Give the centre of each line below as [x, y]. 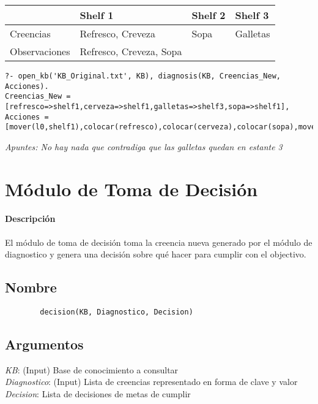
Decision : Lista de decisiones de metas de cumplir [98, 394]
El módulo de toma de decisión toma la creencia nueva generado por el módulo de [159, 242]
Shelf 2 [209, 15]
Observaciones [40, 51]
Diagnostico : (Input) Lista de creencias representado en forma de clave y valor [151, 382]
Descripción [30, 219]
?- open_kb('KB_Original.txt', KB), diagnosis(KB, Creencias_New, [143, 76]
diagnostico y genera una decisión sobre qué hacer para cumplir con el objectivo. [156, 254]
